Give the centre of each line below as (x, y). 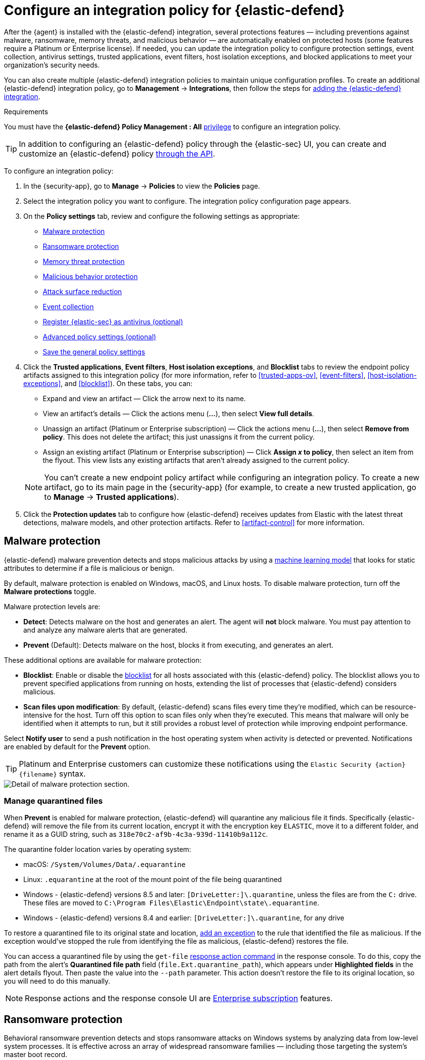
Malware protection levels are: (52, 606)
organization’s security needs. (52, 65)
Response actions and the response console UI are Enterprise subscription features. (179, 998)
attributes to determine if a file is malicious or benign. (89, 568)
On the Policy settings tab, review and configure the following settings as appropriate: (162, 216)
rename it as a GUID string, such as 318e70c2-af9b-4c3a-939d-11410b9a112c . (136, 834)
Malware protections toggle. (50, 591)
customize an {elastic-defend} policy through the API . (117, 153)
